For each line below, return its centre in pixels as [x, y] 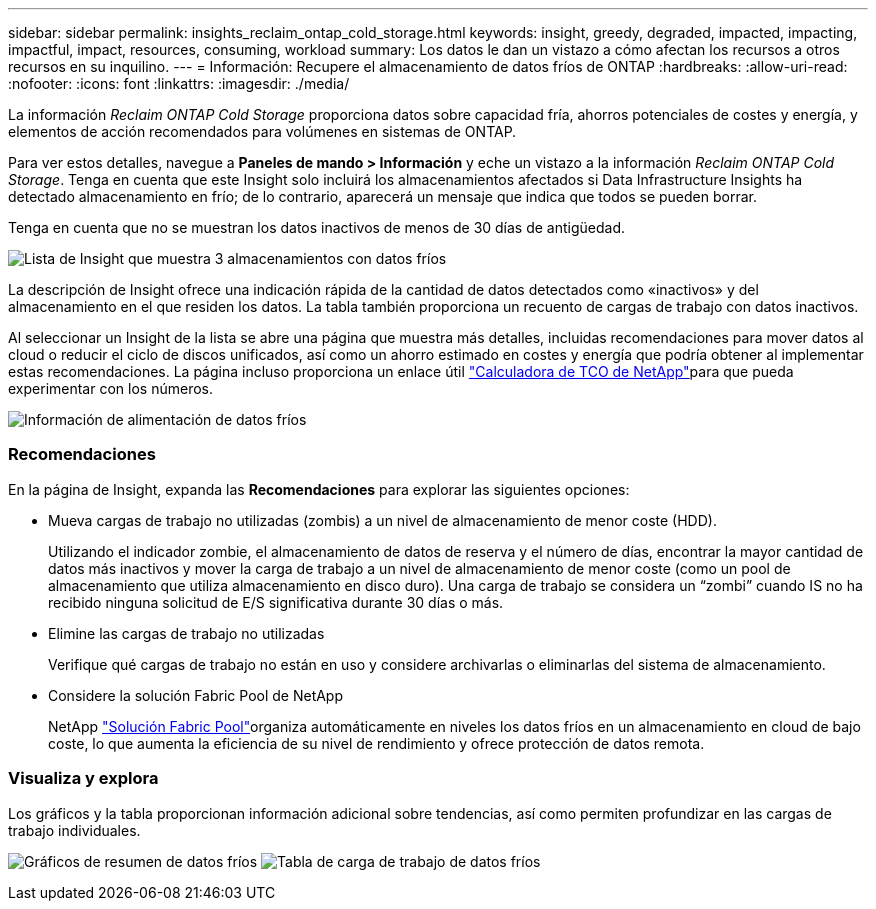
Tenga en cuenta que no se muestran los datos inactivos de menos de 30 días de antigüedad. [317, 227]
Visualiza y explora [83, 778]
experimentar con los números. [110, 388]
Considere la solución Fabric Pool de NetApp [196, 695]
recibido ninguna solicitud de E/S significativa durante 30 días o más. [276, 602]
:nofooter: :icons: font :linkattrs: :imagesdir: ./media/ [179, 83]
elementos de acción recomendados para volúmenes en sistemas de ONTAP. [262, 131]
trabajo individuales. [74, 830]
